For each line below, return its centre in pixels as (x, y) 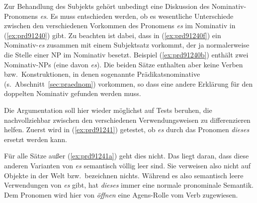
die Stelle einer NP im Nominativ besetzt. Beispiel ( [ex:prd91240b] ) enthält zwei (126, 54)
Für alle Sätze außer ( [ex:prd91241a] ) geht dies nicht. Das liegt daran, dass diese (127, 156)
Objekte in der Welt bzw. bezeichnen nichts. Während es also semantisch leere (124, 175)
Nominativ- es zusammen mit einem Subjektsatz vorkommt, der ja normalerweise (127, 45)
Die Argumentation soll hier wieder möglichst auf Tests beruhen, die (108, 110)
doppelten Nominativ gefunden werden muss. (73, 93)
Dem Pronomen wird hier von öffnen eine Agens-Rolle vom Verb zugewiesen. (121, 194)
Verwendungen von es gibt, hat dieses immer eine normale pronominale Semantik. (129, 185)
